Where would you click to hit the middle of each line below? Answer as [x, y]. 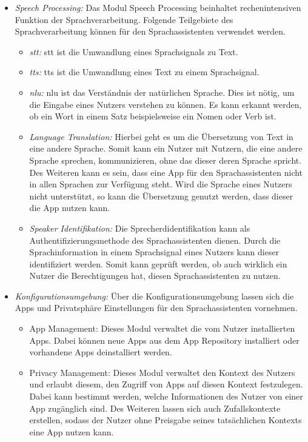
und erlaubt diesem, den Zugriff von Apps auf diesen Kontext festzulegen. [166, 384]
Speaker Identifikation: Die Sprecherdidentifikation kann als [140, 228]
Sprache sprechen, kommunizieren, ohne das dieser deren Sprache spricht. [166, 160]
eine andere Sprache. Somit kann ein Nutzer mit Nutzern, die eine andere [166, 148]
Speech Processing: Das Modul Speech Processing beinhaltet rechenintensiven [158, 7]
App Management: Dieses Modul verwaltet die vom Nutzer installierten [162, 328]
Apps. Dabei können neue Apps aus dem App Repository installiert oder [164, 340]
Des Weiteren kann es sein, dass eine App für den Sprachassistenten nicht [166, 172]
